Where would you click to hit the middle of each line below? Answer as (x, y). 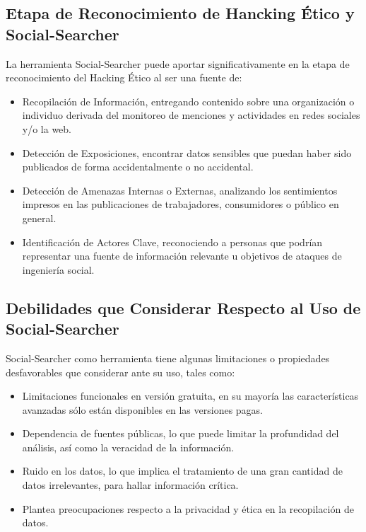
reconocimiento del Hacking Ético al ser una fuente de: (124, 77)
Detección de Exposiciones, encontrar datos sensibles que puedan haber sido (187, 152)
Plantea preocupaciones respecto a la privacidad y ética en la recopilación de (188, 508)
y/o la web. (47, 128)
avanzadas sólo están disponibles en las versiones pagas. (142, 409)
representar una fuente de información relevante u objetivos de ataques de (182, 256)
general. (39, 218)
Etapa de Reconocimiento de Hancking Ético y (180, 13)
